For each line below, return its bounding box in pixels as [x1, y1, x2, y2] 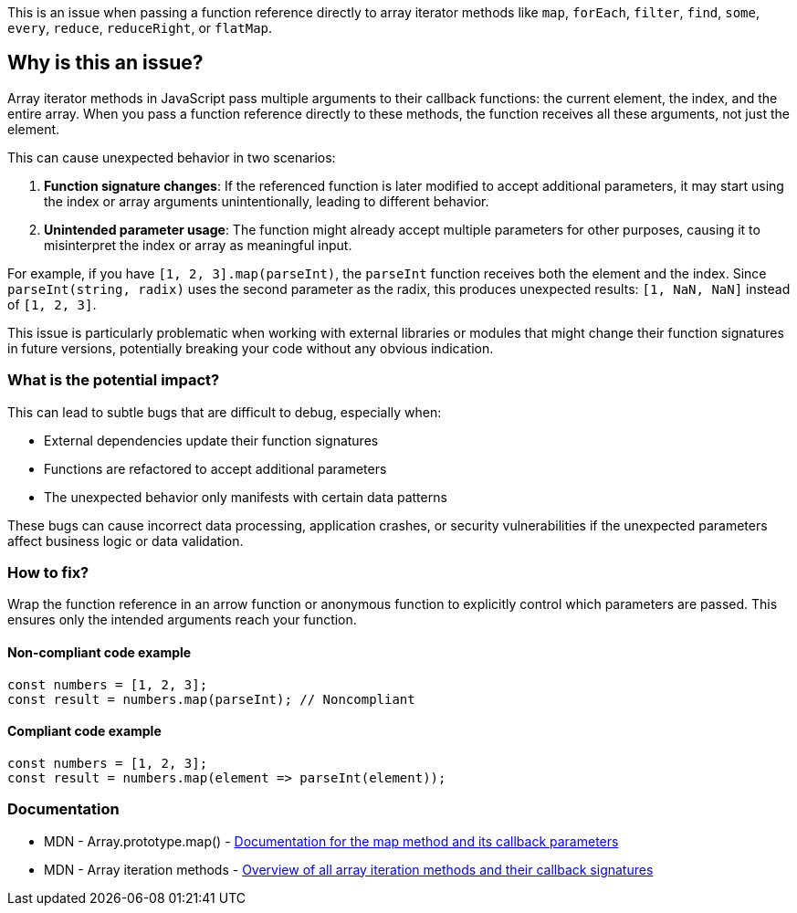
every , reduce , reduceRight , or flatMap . [7, 20, 273, 36]
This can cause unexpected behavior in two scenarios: [7, 149, 336, 165]
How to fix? [7, 562, 89, 582]
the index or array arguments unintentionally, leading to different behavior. [44, 193, 489, 209]
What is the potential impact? [7, 371, 220, 390]
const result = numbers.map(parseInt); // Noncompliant [7, 691, 415, 707]
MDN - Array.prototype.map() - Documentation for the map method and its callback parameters [44, 833, 619, 849]
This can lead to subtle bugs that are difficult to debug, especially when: [7, 404, 442, 420]
